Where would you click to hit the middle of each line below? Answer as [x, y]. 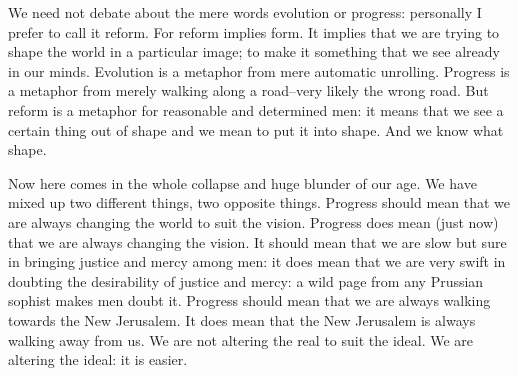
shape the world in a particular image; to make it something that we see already [254, 51]
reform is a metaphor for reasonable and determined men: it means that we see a [256, 109]
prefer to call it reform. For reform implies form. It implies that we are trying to [254, 31]
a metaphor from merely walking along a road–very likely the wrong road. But [248, 90]
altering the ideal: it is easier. [98, 359]
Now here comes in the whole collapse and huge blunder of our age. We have [242, 182]
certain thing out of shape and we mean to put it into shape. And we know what [256, 129]
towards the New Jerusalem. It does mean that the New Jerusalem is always [242, 319]
